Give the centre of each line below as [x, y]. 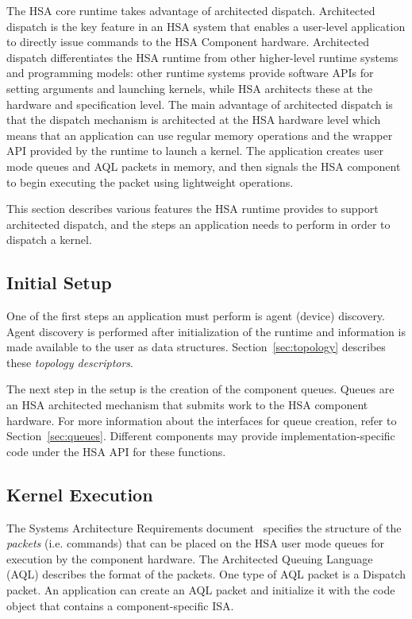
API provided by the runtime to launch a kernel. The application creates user [195, 151]
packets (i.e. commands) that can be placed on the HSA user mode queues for [196, 543]
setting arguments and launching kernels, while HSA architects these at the [190, 88]
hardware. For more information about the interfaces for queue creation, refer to [202, 420]
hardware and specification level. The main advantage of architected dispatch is [200, 104]
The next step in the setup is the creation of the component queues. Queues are [200, 389]
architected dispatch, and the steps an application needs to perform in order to [198, 224]
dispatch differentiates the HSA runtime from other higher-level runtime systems [202, 57]
